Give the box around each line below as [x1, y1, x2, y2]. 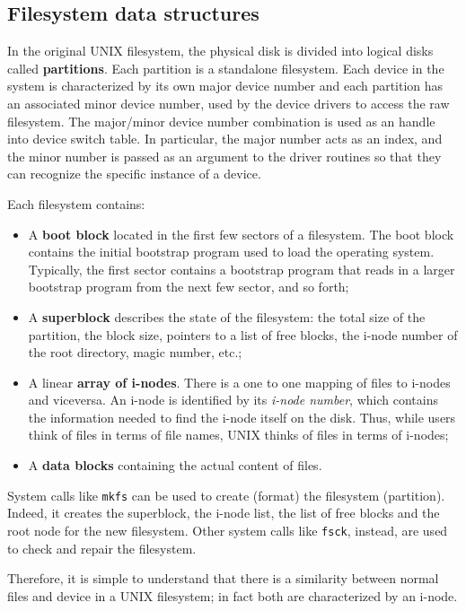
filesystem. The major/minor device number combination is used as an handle [7, 111, 435, 130]
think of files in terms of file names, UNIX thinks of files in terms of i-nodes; [28, 425, 449, 444]
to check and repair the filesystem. [7, 538, 197, 557]
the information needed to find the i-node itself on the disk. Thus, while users [28, 407, 456, 426]
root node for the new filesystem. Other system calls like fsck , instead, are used [7, 520, 448, 539]
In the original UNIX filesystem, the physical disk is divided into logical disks [7, 41, 434, 60]
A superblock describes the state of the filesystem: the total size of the [28, 307, 426, 326]
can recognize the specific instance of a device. [7, 164, 261, 183]
